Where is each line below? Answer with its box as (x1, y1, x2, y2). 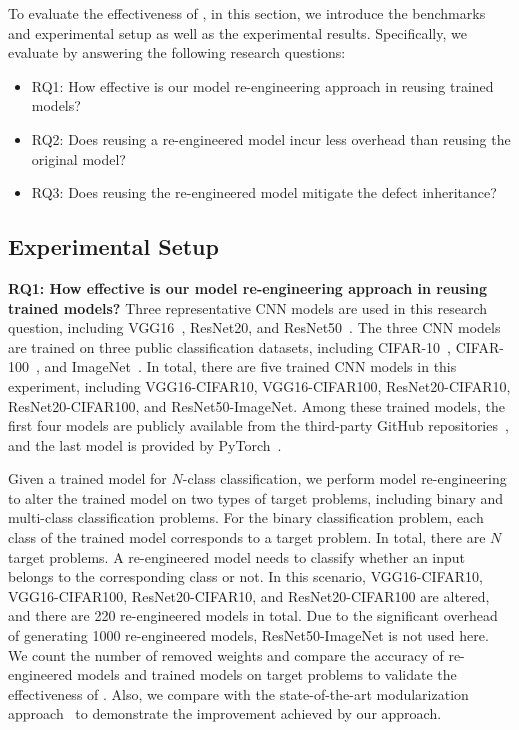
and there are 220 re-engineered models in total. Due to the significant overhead (8, 605, 498, 626)
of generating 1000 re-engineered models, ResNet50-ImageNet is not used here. (8, 625, 489, 646)
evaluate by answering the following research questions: (8, 42, 346, 63)
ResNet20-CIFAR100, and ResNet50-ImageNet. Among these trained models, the (8, 395, 505, 416)
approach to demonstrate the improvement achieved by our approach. (8, 703, 442, 724)
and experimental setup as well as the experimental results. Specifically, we (8, 22, 467, 43)
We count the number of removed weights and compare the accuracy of (8, 644, 444, 665)
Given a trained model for (8, 468, 167, 489)
